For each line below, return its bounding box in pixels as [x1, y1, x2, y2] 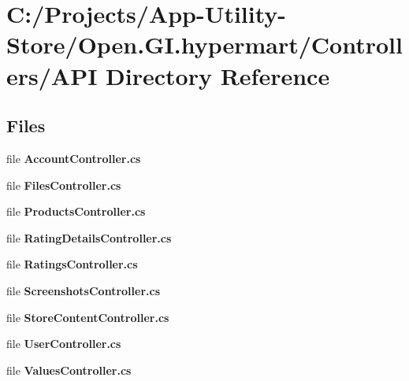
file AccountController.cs [6, 150, 141, 166]
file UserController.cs [6, 335, 121, 352]
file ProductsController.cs [6, 203, 146, 220]
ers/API [6, 59, 98, 91]
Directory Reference [106, 59, 330, 91]
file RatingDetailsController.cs [6, 229, 172, 246]
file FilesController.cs [6, 176, 121, 193]
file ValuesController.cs [6, 361, 132, 378]
